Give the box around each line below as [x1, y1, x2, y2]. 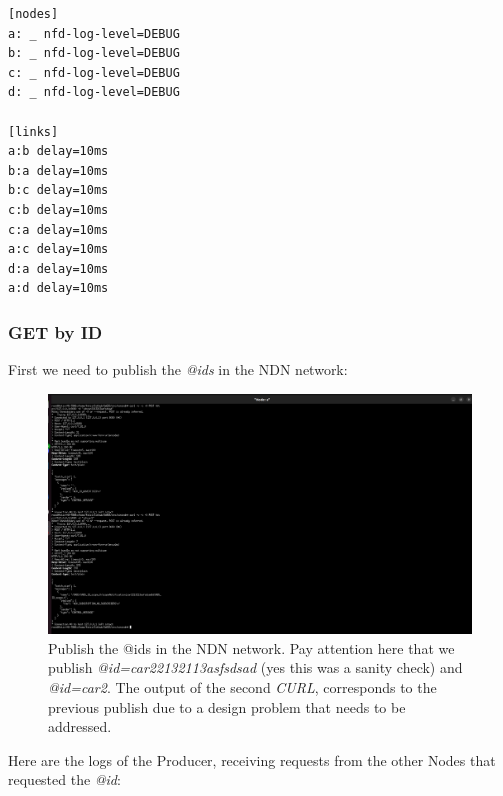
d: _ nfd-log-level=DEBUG [8, 85, 180, 100]
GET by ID [8, 319, 103, 344]
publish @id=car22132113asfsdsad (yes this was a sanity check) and [48, 657, 463, 678]
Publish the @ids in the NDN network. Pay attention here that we [48, 637, 455, 658]
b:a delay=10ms [8, 163, 109, 178]
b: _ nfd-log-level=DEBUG [8, 46, 180, 61]
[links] [8, 124, 59, 139]
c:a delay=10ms [8, 222, 109, 237]
